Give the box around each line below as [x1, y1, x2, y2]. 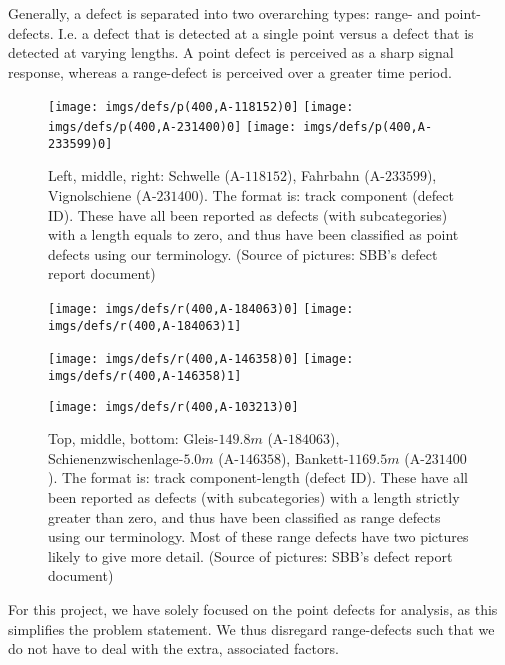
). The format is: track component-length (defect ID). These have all [48, 467, 468, 488]
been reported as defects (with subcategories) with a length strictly [48, 486, 460, 507]
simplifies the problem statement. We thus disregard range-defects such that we [8, 618, 495, 639]
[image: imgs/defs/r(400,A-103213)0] [48, 399, 299, 414]
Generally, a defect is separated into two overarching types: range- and [8, 3, 440, 23]
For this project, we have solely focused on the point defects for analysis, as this [8, 598, 498, 619]
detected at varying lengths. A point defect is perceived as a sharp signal [8, 42, 454, 63]
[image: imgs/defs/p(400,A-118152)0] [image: [48, 100, 354, 115]
